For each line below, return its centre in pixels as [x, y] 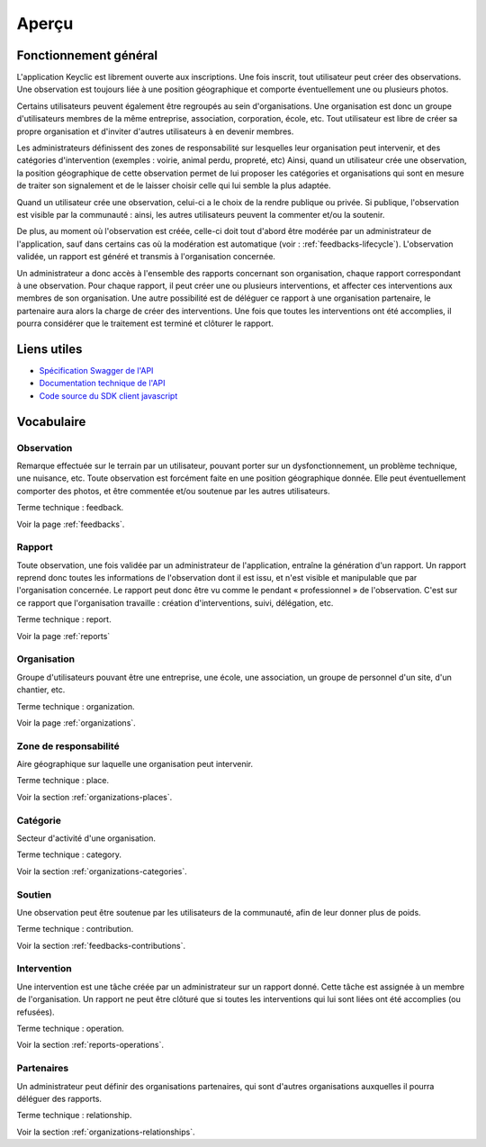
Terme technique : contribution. [75, 929]
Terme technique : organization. [76, 706]
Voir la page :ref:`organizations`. [76, 723]
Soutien [34, 894]
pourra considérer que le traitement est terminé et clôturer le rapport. [145, 323]
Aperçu [45, 23]
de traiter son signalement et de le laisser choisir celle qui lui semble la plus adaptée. [174, 185]
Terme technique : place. [63, 781]
